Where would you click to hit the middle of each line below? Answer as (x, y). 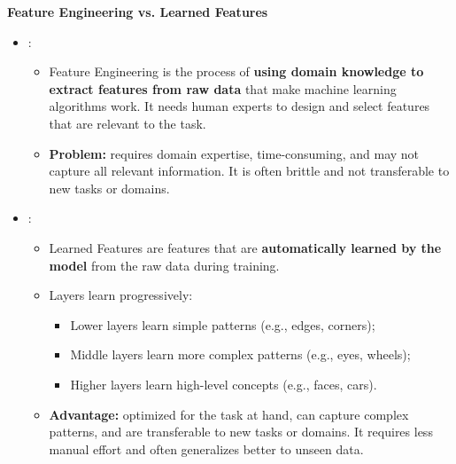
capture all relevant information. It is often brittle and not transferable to (249, 171)
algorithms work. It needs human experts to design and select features (240, 106)
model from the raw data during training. (164, 265)
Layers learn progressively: (121, 295)
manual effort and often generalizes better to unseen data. (206, 448)
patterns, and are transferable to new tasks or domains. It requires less (241, 432)
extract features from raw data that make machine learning (223, 88)
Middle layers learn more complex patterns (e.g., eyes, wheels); (240, 354)
